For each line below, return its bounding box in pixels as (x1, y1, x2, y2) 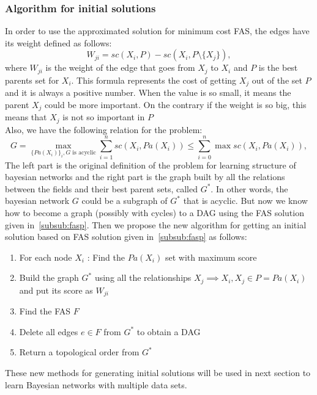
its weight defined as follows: (5, 36, 112, 49)
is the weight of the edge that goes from (45, 61, 195, 74)
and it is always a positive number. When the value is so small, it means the (5, 86, 291, 99)
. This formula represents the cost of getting (71, 73, 237, 86)
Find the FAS (19, 305, 71, 317)
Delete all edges (19, 325, 78, 338)
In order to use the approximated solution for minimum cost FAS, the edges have (5, 24, 310, 37)
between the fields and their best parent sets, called (5, 182, 198, 195)
